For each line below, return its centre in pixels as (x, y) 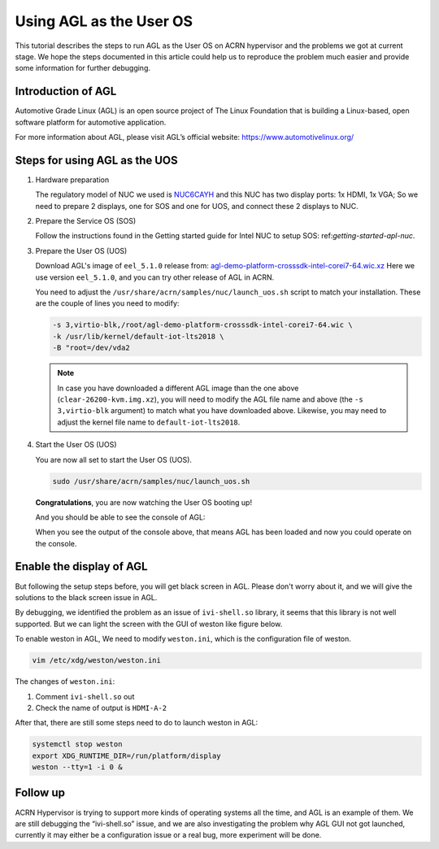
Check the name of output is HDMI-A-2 (101, 707)
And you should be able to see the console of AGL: (120, 517)
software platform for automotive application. (91, 122)
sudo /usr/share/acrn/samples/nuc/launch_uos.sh (151, 481)
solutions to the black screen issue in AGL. (86, 597)
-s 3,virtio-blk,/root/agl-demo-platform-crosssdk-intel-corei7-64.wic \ (202, 325)
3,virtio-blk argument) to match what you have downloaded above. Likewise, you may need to (222, 411)
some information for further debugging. (83, 68)
